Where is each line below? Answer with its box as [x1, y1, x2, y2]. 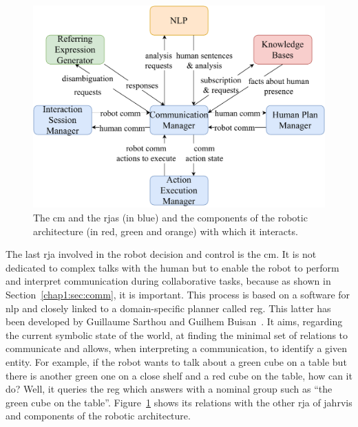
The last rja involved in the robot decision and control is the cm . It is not [6, 247, 317, 261]
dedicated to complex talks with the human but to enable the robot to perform [6, 260, 339, 274]
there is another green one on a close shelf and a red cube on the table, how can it [6, 368, 352, 382]
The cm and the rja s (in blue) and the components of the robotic [33, 210, 308, 224]
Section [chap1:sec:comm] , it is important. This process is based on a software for [6, 287, 350, 301]
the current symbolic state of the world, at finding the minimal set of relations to [6, 327, 348, 342]
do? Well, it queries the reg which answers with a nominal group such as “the [6, 382, 333, 396]
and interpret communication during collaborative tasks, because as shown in [6, 274, 331, 288]
